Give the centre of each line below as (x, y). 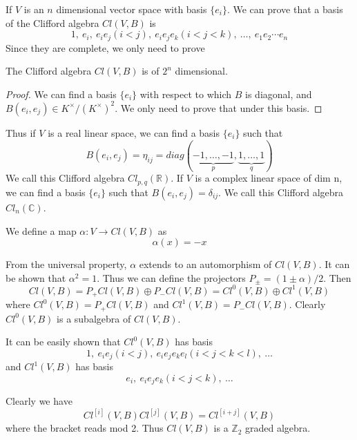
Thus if (21, 132)
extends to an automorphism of (205, 264)
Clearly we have (39, 401)
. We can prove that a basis (285, 9)
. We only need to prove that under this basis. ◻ (219, 107)
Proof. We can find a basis (61, 94)
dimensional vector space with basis (132, 9)
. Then (337, 277)
